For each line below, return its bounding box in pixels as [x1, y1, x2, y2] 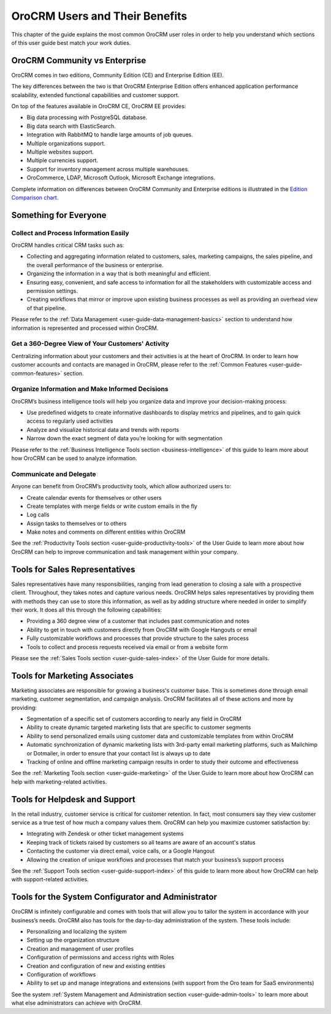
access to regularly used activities [26, 418, 113, 425]
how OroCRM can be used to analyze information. [11, 454, 137, 462]
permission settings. [26, 287, 78, 295]
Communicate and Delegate [11, 470, 96, 478]
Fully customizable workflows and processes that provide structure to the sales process [26, 634, 249, 642]
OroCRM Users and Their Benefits [11, 9, 188, 23]
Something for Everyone [11, 209, 107, 220]
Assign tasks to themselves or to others [26, 520, 127, 527]
